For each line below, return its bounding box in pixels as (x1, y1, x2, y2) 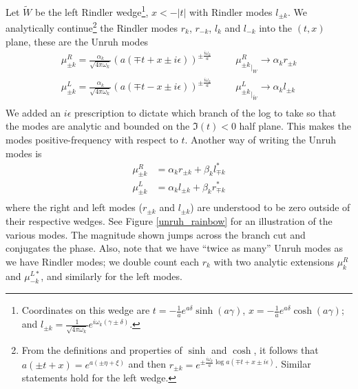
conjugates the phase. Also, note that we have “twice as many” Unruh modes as (6, 241, 344, 255)
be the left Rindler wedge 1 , (34, 3, 149, 19)
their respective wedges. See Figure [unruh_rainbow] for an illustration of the (6, 213, 333, 228)
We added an (6, 105, 61, 119)
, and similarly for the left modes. (41, 268, 182, 283)
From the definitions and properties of (21, 342, 182, 357)
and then (128, 357, 167, 371)
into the (259, 20, 293, 34)
